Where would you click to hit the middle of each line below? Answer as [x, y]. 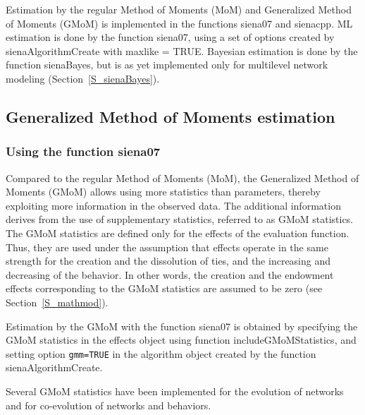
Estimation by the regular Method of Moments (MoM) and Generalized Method [179, 9]
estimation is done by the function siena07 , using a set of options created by [170, 37]
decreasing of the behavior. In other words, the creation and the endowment [170, 274]
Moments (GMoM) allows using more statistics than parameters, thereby [163, 192]
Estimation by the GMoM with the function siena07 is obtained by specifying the [182, 326]
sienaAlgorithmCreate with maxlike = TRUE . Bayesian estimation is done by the [182, 50]
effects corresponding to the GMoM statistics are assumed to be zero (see [164, 288]
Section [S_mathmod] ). [57, 302]
